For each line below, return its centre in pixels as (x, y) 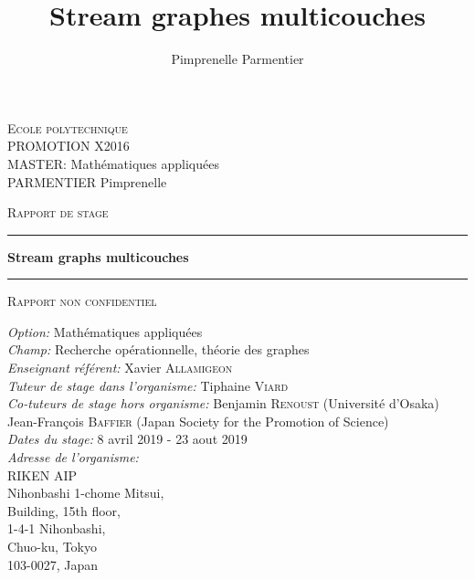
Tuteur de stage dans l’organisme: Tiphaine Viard (148, 385)
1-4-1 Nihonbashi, (57, 528)
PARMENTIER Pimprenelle (87, 181)
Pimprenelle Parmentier (237, 59)
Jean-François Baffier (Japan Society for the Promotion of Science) (198, 421)
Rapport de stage (58, 212)
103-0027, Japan (53, 564)
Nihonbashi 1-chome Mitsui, (86, 493)
